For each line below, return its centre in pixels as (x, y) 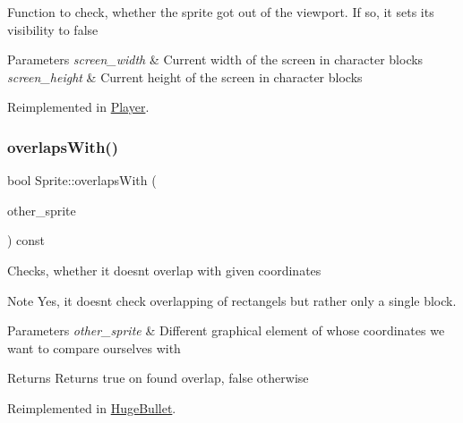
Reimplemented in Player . (78, 107)
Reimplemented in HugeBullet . (92, 407)
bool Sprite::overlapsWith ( (82, 180)
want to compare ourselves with (94, 347)
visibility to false (53, 29)
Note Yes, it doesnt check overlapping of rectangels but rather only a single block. (232, 300)
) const (26, 240)
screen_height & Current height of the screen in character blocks (185, 76)
